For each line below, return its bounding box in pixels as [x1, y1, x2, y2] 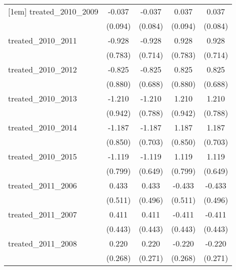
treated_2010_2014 [8, 121, 77, 133]
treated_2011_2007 [8, 208, 77, 220]
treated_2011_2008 [8, 237, 77, 249]
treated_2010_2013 [8, 92, 77, 104]
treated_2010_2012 [8, 63, 77, 75]
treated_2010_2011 [8, 34, 77, 46]
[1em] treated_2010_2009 [8, 5, 98, 17]
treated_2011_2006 [8, 179, 77, 191]
